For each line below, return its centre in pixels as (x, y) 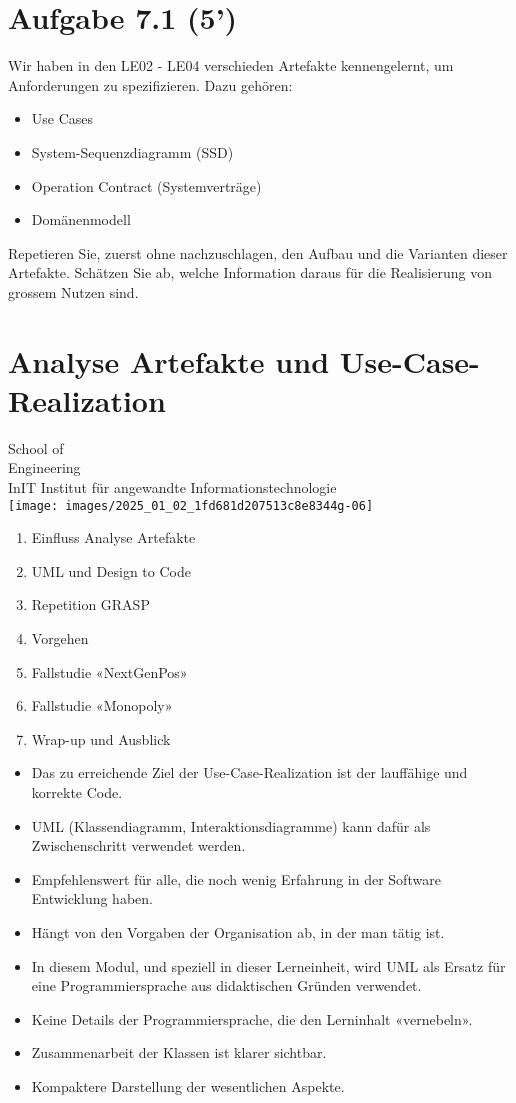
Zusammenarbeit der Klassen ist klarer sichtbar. (179, 1052)
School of (36, 447)
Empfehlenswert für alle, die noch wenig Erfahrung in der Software (236, 878)
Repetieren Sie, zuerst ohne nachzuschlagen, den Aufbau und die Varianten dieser (258, 252)
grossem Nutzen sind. (73, 291)
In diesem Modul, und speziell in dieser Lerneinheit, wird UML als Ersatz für (268, 965)
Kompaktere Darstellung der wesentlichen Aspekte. (188, 1085)
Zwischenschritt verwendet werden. (138, 845)
